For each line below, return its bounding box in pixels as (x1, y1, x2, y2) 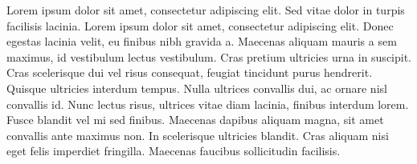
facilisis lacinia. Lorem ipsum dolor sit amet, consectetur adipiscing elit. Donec (6, 17, 394, 34)
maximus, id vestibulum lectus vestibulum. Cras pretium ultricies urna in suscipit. (6, 48, 412, 65)
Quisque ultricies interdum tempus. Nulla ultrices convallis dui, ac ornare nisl (6, 79, 387, 96)
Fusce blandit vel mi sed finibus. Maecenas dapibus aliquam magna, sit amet (6, 111, 384, 128)
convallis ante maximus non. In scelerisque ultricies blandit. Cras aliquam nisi (6, 126, 389, 143)
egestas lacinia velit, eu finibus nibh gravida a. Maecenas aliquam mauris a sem (6, 33, 397, 50)
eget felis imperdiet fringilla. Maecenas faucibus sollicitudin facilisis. (6, 142, 341, 159)
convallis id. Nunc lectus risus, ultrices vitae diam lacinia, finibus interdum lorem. (6, 95, 409, 112)
